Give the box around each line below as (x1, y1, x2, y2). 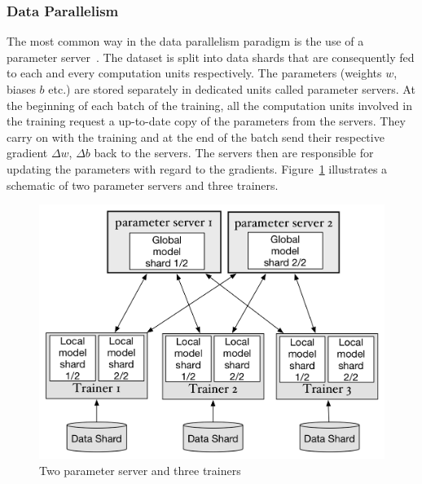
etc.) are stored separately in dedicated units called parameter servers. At (48, 81, 415, 97)
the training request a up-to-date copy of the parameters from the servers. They (7, 112, 406, 130)
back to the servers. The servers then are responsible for (94, 144, 374, 161)
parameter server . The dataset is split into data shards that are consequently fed (7, 48, 415, 65)
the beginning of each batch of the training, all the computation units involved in (7, 96, 412, 113)
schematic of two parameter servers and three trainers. (7, 176, 279, 193)
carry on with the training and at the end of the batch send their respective (7, 128, 385, 145)
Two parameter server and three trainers (39, 461, 241, 478)
